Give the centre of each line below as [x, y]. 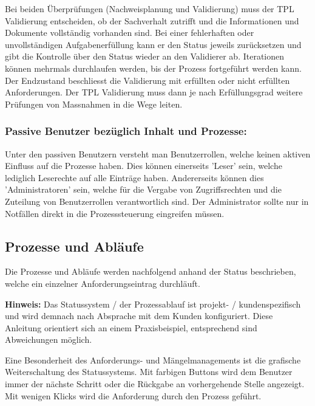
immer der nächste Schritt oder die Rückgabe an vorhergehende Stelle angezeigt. [155, 384]
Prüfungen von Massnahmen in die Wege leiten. [94, 104]
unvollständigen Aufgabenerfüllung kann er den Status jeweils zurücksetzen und [153, 44]
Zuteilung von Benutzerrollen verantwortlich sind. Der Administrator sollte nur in [157, 201]
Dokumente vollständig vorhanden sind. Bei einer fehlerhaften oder [130, 33]
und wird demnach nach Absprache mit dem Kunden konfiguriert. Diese [139, 316]
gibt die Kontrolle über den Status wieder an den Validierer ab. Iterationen [145, 56]
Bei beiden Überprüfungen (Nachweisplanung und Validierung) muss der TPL [150, 9]
